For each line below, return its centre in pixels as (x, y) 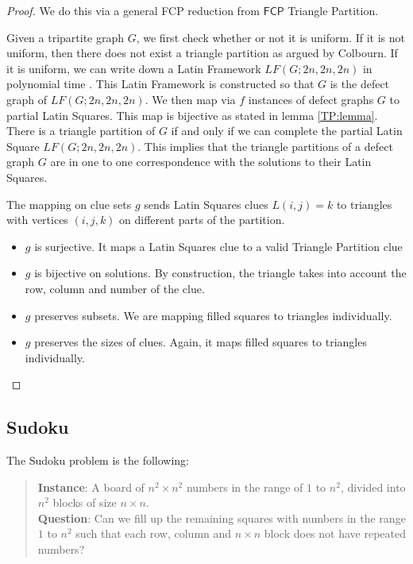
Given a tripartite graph (66, 37)
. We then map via (190, 99)
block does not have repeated (335, 533)
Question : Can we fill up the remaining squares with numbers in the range (222, 518)
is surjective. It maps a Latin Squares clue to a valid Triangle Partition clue (218, 246)
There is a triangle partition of (81, 131)
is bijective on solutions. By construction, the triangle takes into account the (220, 273)
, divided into (373, 487)
